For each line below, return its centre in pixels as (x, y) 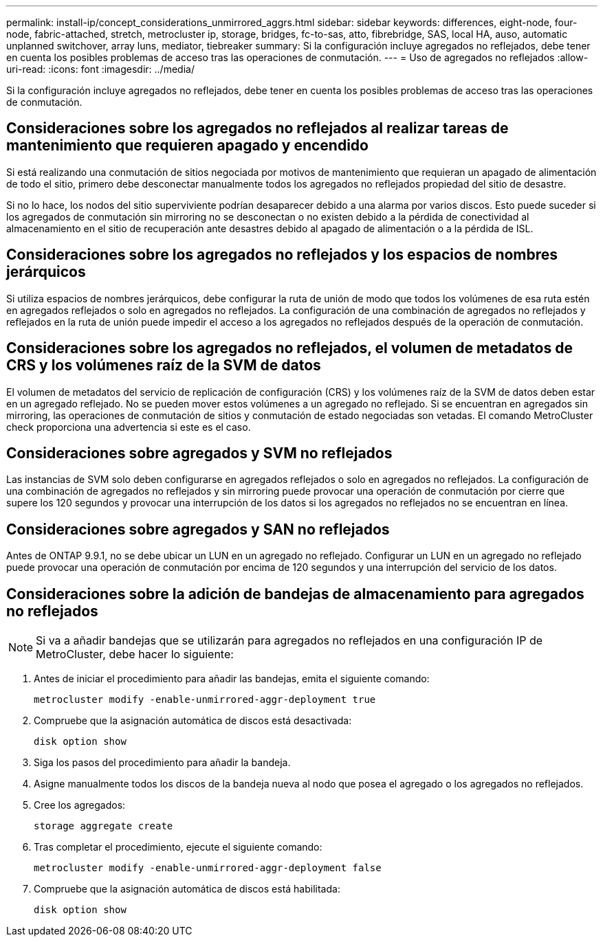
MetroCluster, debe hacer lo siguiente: (135, 654)
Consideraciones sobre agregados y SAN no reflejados (198, 529)
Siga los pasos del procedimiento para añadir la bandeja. (162, 763)
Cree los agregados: (80, 805)
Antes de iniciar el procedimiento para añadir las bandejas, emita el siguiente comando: (232, 679)
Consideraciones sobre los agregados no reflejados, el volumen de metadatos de (289, 348)
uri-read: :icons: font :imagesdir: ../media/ (100, 69)
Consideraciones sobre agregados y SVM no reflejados (199, 453)
